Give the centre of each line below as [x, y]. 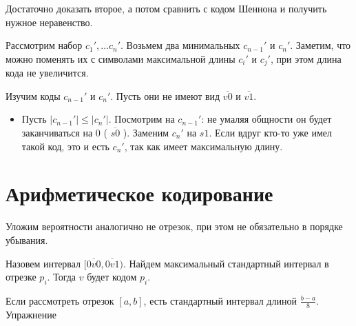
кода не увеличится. [47, 73]
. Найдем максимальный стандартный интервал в [226, 263]
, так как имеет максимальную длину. [203, 146]
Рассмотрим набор [44, 45]
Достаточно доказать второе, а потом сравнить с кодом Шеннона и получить [166, 8]
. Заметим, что [321, 45]
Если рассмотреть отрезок [60, 300]
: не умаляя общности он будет [266, 119]
